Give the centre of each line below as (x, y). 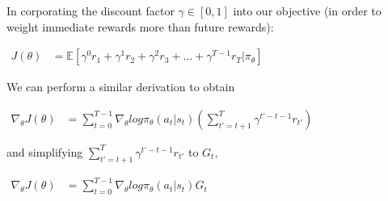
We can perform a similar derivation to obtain (121, 87)
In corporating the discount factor (91, 10)
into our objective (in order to (307, 10)
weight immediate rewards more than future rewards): (140, 26)
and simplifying (45, 151)
